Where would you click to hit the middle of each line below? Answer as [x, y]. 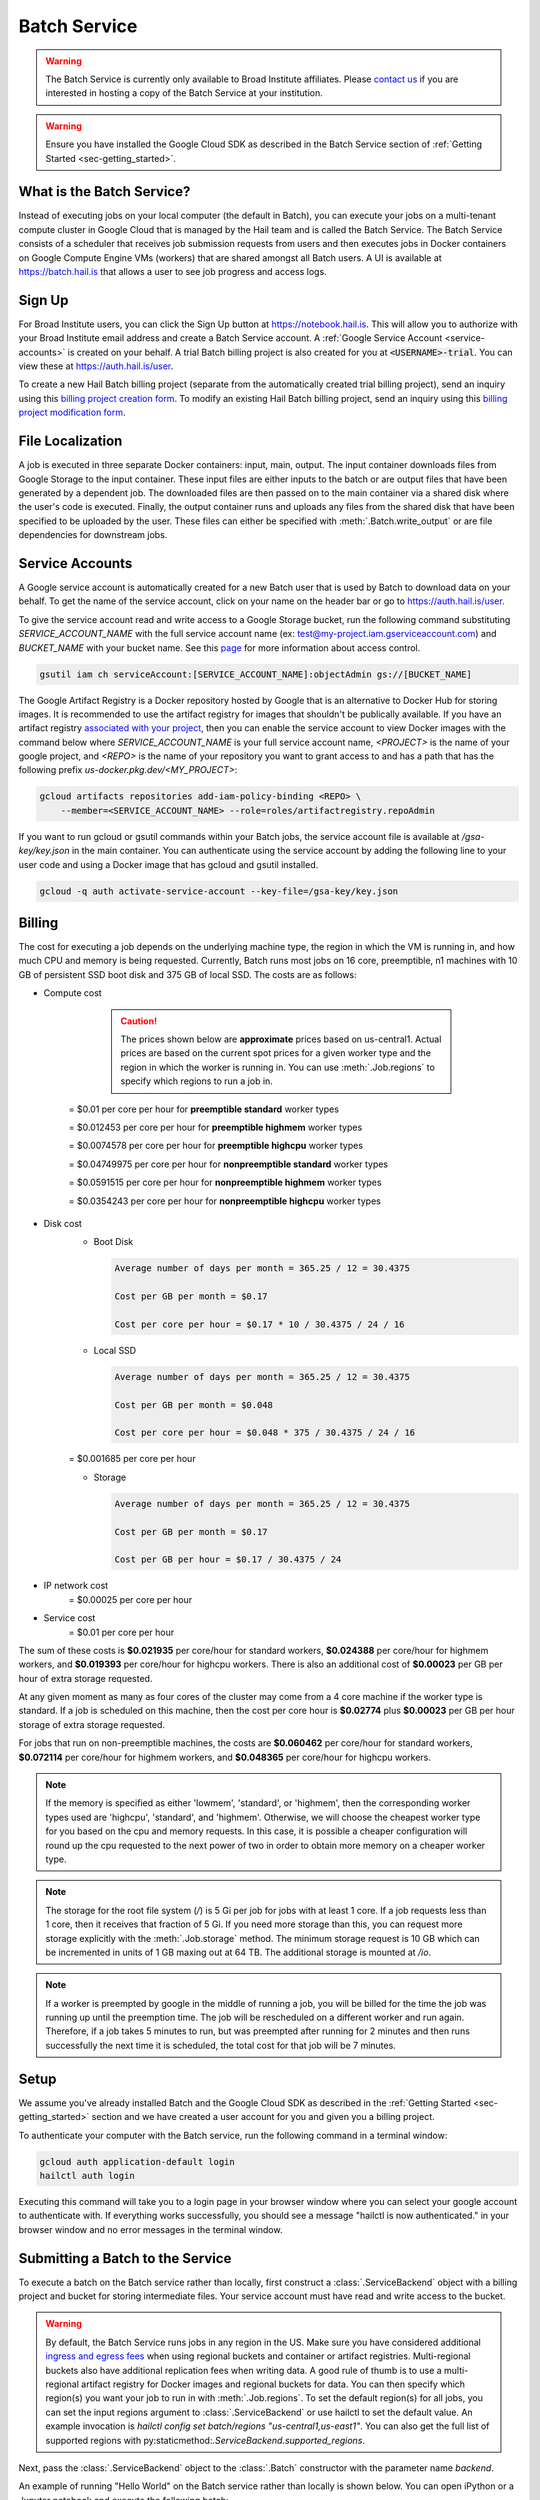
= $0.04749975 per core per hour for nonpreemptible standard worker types [228, 1164]
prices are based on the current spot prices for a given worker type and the [276, 1053]
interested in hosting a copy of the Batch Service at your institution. [184, 93]
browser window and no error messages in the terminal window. [150, 2229]
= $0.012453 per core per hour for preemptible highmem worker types [215, 1127]
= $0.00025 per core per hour [130, 1599]
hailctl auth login [87, 2175]
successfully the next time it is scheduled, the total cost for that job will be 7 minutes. [221, 2045]
